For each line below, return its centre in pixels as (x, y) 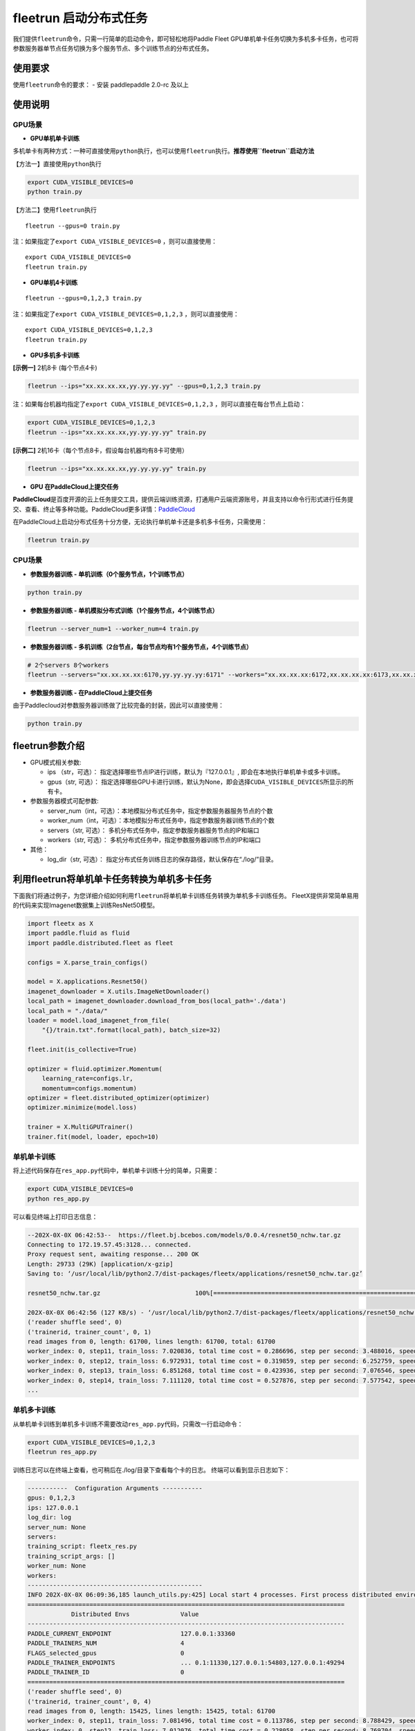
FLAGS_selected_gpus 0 (106, 1653)
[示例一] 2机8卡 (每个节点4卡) (55, 368)
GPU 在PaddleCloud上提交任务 (74, 486)
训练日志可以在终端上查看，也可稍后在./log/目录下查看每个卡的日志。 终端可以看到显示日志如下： (151, 1470)
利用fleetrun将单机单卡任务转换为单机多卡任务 (112, 879)
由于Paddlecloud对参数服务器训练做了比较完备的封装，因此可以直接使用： (119, 706)
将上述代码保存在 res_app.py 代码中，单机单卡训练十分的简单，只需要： (116, 1171)
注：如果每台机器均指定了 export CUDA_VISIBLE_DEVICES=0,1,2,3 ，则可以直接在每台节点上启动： (159, 404)
